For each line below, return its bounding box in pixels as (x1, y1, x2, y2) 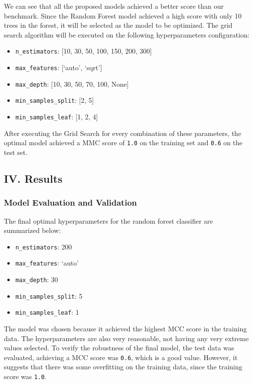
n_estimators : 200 (15, 241, 72, 251)
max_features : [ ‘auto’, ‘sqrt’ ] (15, 62, 102, 73)
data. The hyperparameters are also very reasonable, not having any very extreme (4, 333, 249, 343)
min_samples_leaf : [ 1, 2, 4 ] (15, 112, 98, 121)
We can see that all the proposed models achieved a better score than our (4, 1, 224, 11)
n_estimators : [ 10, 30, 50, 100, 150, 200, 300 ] (15, 46, 152, 56)
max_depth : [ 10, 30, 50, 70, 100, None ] (15, 78, 129, 89)
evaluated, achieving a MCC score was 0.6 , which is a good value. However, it (4, 352, 238, 362)
